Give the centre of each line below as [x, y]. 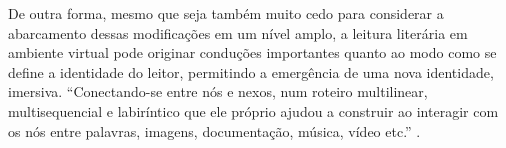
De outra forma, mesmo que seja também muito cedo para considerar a [226, 13]
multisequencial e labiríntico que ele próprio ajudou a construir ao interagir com [253, 110]
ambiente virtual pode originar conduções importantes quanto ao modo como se [252, 52]
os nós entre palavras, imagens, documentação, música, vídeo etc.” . [214, 130]
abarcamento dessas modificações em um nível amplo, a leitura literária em [238, 32]
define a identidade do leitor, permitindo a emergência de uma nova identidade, [251, 71]
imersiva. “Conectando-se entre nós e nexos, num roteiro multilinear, [218, 91]
